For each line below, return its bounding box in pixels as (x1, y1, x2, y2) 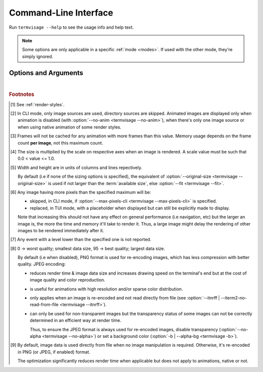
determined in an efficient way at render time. (30, 317, 122, 323)
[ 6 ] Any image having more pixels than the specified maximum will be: (10, 189, 151, 195)
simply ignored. (22, 54, 54, 59)
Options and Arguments (9, 69, 84, 77)
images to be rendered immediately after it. (18, 227, 104, 233)
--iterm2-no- (221, 295, 247, 301)
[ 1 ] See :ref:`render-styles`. (10, 101, 65, 107)
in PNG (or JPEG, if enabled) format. (18, 349, 91, 355)
